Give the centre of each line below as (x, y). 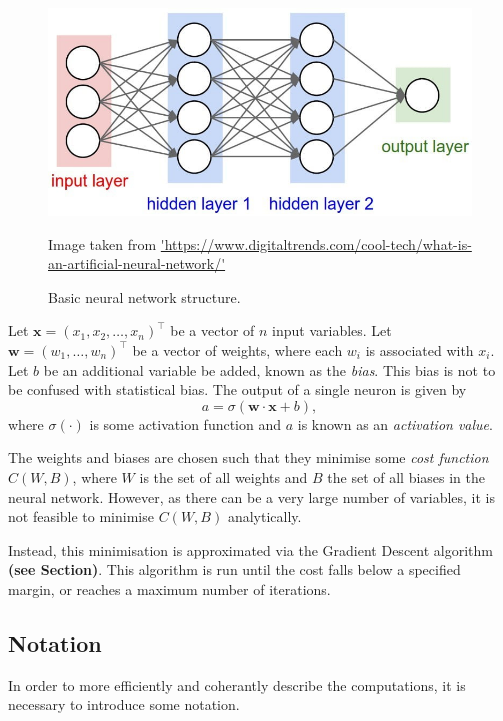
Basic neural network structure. (144, 296)
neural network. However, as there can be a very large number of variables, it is (252, 496)
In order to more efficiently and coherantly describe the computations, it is (237, 684)
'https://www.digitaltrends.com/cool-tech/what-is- (316, 243)
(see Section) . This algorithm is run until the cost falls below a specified (234, 569)
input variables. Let (332, 330)
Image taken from (102, 243)
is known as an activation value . (395, 423)
